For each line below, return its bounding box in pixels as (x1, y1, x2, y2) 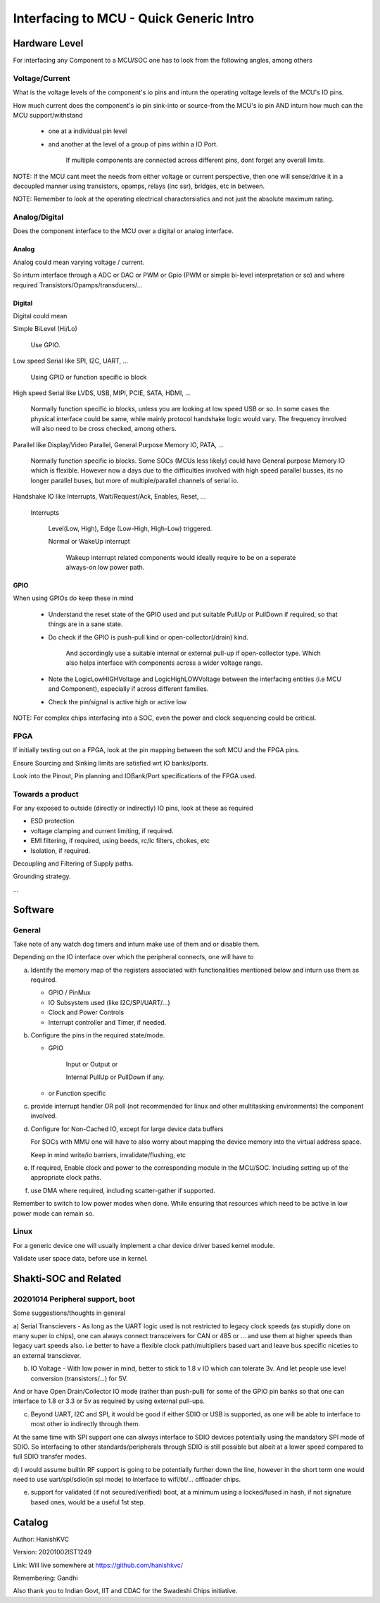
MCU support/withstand (13, 111, 83, 119)
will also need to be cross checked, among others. (30, 425, 177, 433)
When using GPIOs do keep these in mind (13, 594, 134, 602)
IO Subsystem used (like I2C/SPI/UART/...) (48, 998, 170, 1006)
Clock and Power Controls (48, 1008, 125, 1017)
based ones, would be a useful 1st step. (30, 1497, 146, 1507)
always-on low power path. (65, 563, 145, 572)
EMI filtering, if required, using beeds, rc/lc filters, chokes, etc (30, 837, 210, 845)
